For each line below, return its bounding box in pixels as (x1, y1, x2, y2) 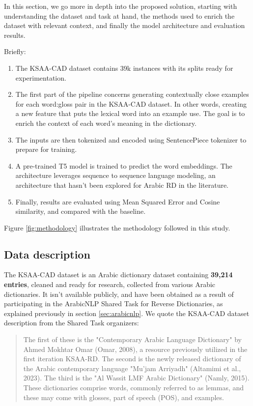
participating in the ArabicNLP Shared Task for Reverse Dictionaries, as (4, 298, 223, 309)
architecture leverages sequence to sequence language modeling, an (15, 170, 216, 180)
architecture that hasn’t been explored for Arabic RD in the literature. (15, 179, 229, 190)
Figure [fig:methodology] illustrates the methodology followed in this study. (4, 222, 230, 232)
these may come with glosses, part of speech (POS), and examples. (23, 392, 224, 402)
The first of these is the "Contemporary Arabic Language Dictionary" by (23, 334, 242, 345)
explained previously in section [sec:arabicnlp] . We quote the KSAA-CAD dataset (4, 308, 250, 318)
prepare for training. (15, 144, 77, 154)
